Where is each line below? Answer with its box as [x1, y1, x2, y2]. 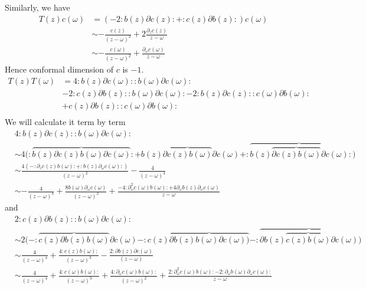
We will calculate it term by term [5, 115, 126, 127]
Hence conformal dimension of [5, 63, 114, 75]
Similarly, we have [5, 1, 70, 13]
